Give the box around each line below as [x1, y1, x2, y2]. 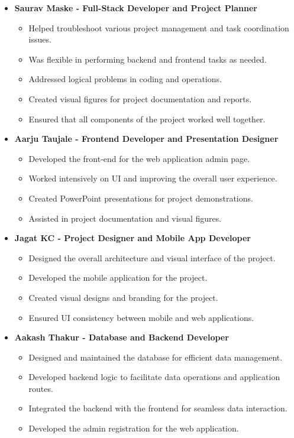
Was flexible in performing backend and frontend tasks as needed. [28, 53, 267, 65]
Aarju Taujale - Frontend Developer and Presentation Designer [14, 132, 279, 145]
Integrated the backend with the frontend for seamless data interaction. [28, 402, 287, 414]
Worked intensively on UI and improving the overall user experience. [28, 172, 277, 184]
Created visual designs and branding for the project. [28, 291, 218, 303]
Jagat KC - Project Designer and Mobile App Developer [14, 232, 251, 244]
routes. [28, 382, 53, 394]
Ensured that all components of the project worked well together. [28, 112, 266, 125]
